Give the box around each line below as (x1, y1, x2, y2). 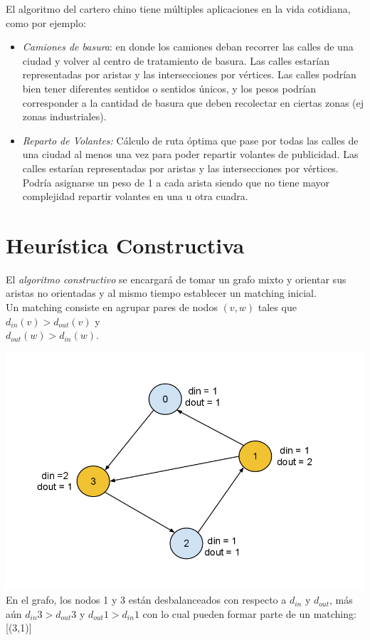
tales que (258, 300, 297, 315)
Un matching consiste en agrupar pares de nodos (6, 300, 218, 315)
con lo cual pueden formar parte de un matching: (142, 606, 356, 621)
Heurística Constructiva (6, 230, 245, 259)
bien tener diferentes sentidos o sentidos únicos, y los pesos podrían (22, 80, 317, 95)
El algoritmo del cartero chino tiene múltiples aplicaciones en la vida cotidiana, (6, 1, 351, 16)
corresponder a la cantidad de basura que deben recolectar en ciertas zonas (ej (22, 95, 364, 110)
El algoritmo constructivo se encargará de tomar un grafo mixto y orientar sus (6, 271, 347, 286)
